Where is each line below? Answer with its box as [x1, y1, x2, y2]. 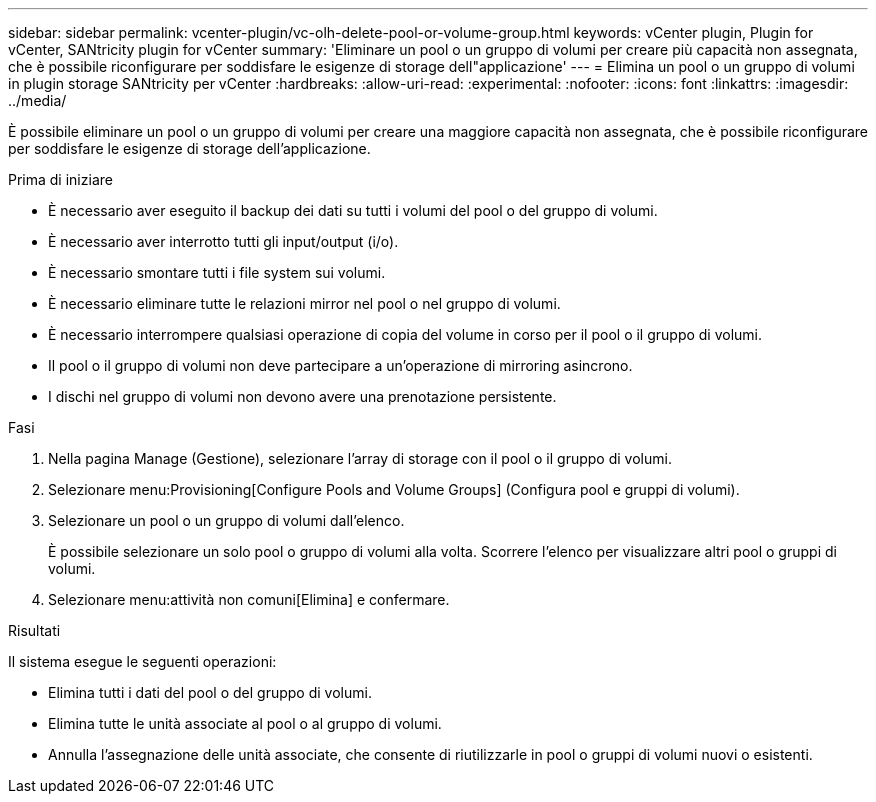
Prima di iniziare [8, 171, 113, 188]
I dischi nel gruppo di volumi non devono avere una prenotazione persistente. [48, 388, 557, 405]
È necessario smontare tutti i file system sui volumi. [48, 264, 386, 281]
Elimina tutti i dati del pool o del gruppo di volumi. [48, 684, 372, 701]
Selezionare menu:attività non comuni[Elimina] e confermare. [48, 591, 450, 608]
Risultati [8, 622, 61, 639]
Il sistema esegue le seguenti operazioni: [8, 653, 277, 670]
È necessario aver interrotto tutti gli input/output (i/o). [48, 233, 399, 250]
